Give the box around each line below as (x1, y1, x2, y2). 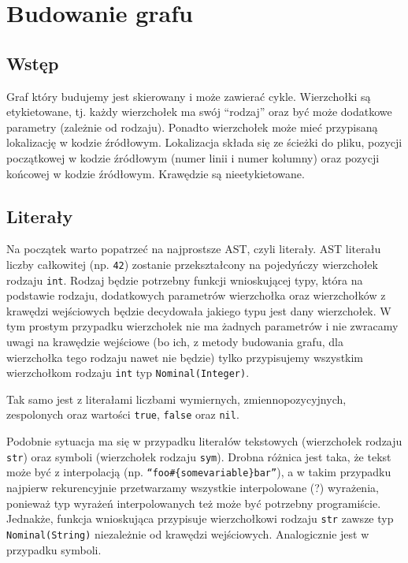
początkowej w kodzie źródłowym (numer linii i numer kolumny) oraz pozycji (6, 149, 380, 166)
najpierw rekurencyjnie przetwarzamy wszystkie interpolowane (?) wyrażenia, (6, 479, 379, 496)
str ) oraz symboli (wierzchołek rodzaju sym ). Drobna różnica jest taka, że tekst (6, 448, 391, 464)
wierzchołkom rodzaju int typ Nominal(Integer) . (6, 364, 250, 381)
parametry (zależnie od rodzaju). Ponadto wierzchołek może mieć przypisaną (6, 118, 378, 135)
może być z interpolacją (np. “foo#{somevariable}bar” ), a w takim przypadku (6, 464, 391, 480)
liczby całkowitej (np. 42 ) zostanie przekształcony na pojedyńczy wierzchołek (6, 255, 378, 272)
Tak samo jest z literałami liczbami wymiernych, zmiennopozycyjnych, (6, 390, 347, 407)
